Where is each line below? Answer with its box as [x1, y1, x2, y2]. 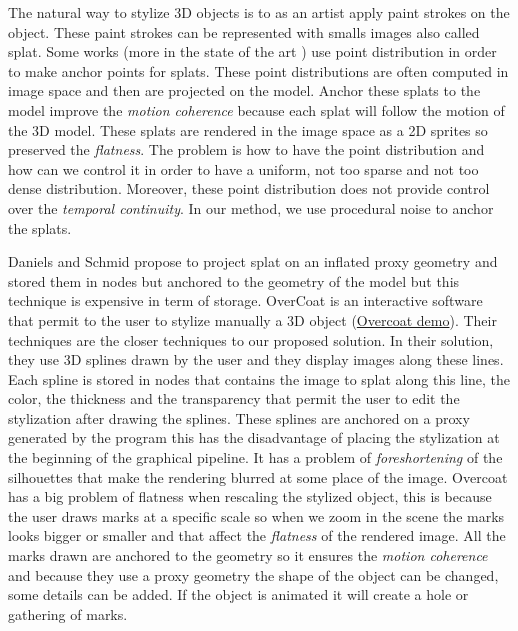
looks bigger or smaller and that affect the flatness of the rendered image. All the [8, 525, 506, 546]
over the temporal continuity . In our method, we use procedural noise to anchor [8, 197, 494, 218]
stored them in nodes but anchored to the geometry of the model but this [8, 270, 460, 291]
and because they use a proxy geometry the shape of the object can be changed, [8, 564, 499, 585]
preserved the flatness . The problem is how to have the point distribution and [8, 139, 485, 160]
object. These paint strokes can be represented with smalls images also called [8, 21, 480, 42]
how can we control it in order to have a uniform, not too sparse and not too [8, 158, 479, 179]
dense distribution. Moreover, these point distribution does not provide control [8, 178, 490, 199]
